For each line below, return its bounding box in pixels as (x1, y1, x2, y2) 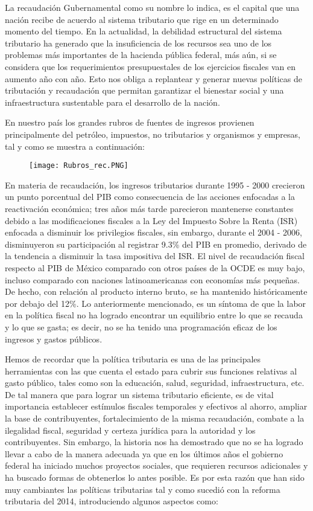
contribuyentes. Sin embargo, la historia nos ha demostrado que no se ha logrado (5, 435, 303, 448)
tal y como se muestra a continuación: (5, 140, 145, 152)
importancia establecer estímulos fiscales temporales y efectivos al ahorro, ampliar (5, 400, 308, 413)
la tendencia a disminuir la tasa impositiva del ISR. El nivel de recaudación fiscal (5, 249, 305, 262)
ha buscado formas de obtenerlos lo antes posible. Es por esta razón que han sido (5, 471, 305, 484)
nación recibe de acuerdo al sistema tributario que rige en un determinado (5, 13, 279, 25)
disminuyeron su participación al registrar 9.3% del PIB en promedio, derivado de (5, 237, 307, 250)
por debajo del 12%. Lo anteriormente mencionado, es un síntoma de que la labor (5, 297, 306, 309)
